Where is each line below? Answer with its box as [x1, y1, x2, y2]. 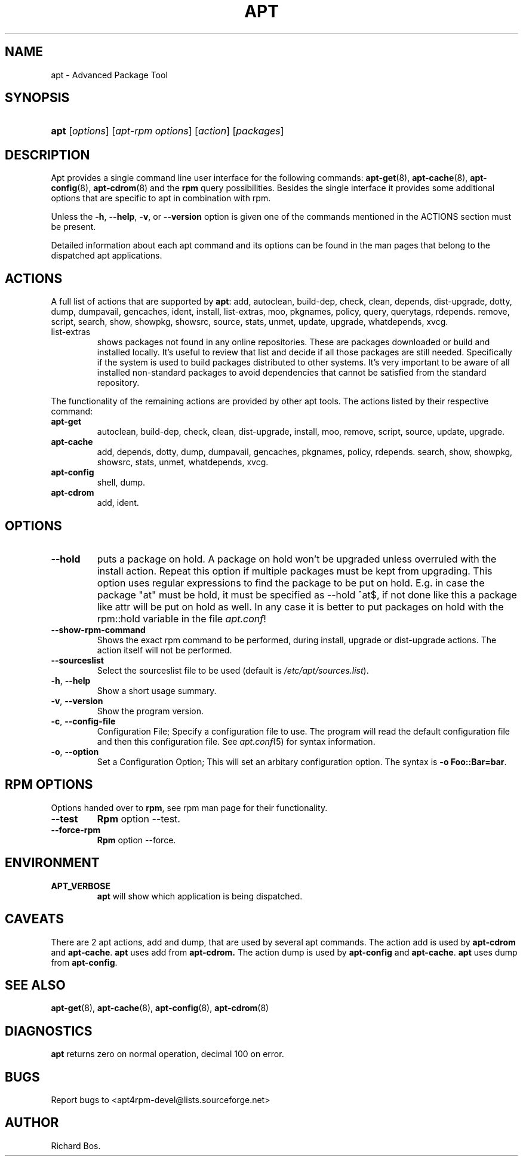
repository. [97, 377, 140, 388]
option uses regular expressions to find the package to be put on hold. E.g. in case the [97, 576, 485, 589]
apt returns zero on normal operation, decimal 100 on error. [51, 1049, 284, 1059]
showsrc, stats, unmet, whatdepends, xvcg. [97, 457, 269, 468]
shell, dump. [97, 477, 146, 488]
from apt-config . [51, 957, 118, 967]
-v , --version [51, 695, 103, 706]
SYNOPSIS [5, 90, 70, 106]
